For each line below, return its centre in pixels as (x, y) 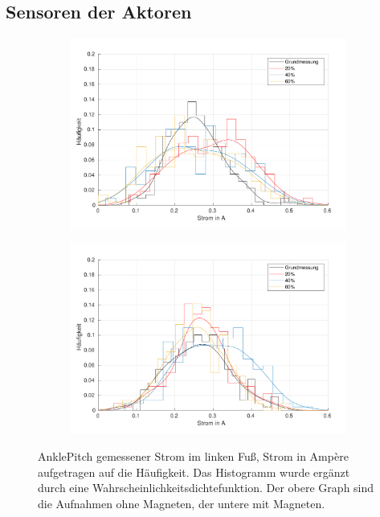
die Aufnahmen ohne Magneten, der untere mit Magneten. (182, 503)
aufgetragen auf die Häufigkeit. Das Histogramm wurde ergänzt (194, 472)
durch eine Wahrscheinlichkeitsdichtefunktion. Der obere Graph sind (206, 488)
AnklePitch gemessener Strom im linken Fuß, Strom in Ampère (193, 456)
